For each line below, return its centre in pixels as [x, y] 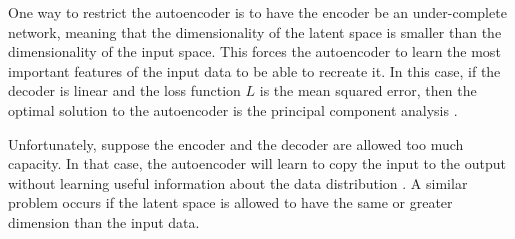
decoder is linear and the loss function [124, 90]
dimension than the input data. [104, 221]
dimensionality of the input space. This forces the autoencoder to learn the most [254, 51]
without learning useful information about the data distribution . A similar [238, 182]
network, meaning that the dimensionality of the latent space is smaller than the [255, 31]
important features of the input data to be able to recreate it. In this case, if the [254, 70]
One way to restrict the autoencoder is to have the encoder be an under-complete [257, 12]
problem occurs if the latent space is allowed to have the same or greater [230, 202]
